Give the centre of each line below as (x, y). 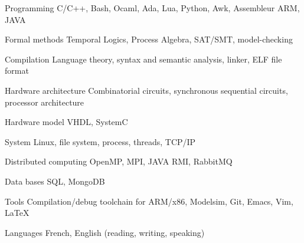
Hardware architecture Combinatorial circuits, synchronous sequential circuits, (146, 90)
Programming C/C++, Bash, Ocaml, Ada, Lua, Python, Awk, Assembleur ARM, (152, 8)
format (17, 70)
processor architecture (45, 102)
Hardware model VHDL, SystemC (66, 122)
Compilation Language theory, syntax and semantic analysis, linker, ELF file (143, 59)
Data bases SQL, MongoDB (55, 181)
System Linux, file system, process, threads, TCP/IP (100, 141)
